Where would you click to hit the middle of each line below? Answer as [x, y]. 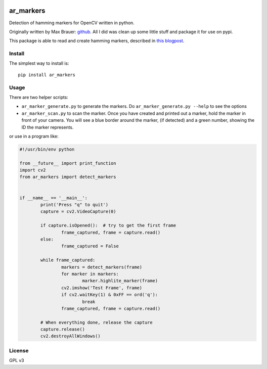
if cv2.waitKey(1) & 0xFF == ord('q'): [110, 295]
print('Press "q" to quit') [74, 205]
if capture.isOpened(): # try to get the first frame [108, 226]
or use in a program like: [34, 136]
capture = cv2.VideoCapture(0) [78, 212]
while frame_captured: [68, 260]
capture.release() [63, 329]
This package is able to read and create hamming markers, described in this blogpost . [97, 41]
